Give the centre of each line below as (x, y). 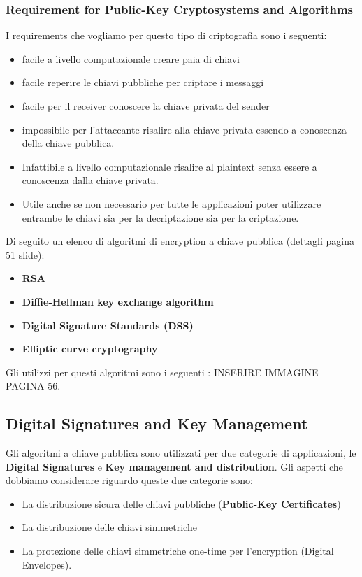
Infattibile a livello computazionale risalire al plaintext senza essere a (169, 166)
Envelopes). (47, 564)
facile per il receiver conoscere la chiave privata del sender (146, 106)
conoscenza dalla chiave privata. (90, 180)
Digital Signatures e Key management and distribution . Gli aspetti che (174, 466)
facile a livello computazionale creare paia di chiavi (131, 58)
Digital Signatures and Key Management (157, 423)
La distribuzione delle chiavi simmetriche (109, 527)
